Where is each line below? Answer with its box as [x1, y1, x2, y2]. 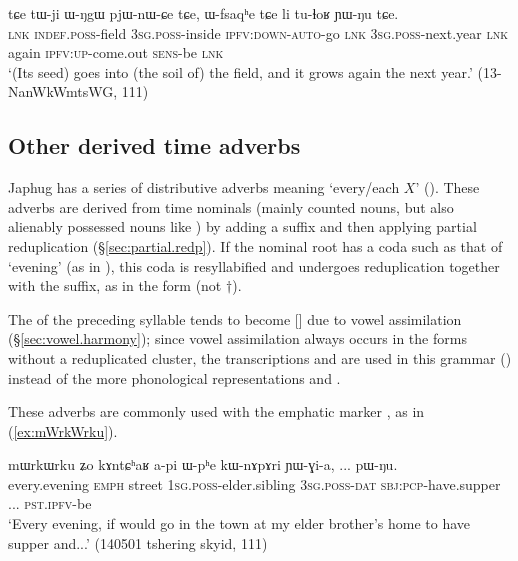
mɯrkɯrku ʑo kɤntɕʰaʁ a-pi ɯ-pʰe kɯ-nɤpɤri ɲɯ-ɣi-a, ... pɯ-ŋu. [8, 454, 398, 475]
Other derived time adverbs [8, 130, 301, 161]
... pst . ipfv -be [8, 493, 92, 514]
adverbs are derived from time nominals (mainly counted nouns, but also [8, 196, 454, 217]
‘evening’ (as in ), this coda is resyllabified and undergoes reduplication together [8, 255, 500, 276]
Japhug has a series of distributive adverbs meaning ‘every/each [8, 177, 400, 198]
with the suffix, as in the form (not [8, 275, 222, 296]
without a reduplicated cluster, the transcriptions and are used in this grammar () [8, 347, 512, 368]
